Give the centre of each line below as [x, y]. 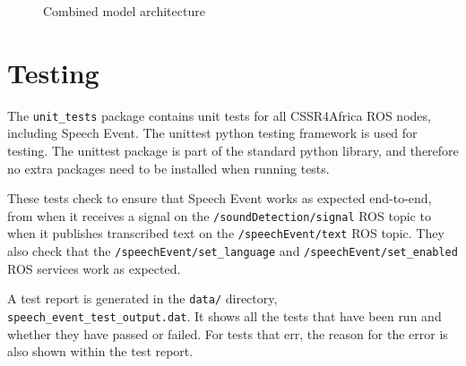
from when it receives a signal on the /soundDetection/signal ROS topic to [219, 215]
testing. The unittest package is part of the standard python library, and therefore [233, 150]
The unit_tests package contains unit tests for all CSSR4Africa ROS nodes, [219, 115]
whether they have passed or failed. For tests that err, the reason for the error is [228, 333]
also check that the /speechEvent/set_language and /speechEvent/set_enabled [233, 251]
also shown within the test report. [100, 351]
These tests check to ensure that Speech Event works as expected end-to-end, [220, 198]
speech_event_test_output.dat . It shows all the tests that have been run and [224, 315]
